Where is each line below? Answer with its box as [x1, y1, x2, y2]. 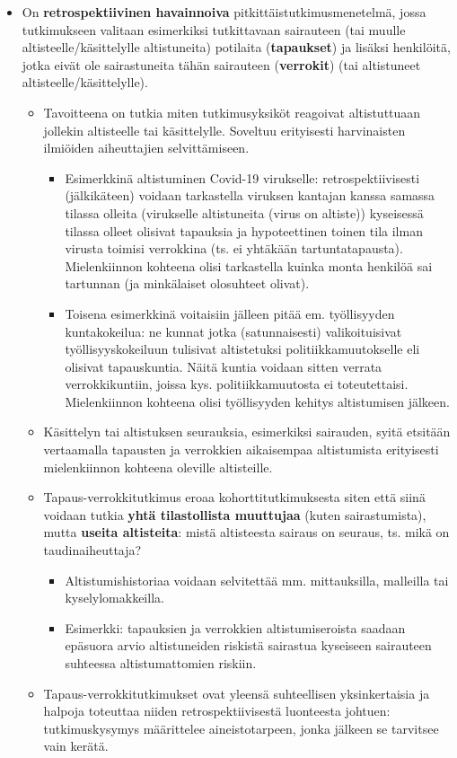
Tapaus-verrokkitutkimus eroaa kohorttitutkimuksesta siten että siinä [43, 488, 426, 507]
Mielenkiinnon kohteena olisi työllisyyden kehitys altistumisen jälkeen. [65, 392, 450, 410]
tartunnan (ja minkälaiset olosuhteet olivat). [65, 274, 310, 293]
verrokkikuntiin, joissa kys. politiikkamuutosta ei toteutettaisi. [65, 375, 409, 393]
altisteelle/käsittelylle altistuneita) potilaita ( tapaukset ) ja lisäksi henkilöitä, [22, 38, 451, 57]
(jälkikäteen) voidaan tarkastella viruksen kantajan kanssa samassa [65, 186, 435, 205]
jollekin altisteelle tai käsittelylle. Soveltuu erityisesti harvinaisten [43, 120, 406, 139]
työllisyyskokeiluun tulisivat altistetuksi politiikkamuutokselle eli [65, 339, 420, 358]
